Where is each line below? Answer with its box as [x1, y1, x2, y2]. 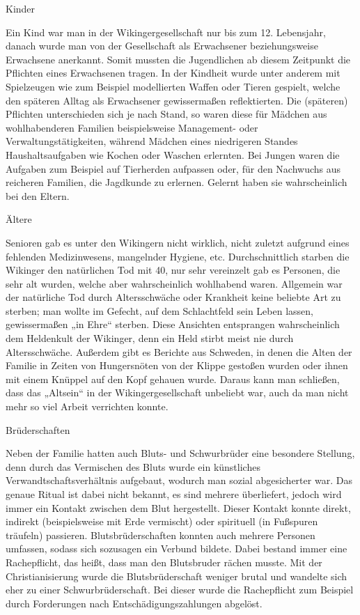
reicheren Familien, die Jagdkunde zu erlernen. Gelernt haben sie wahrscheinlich [6, 175, 347, 189]
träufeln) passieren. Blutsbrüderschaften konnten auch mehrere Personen [6, 527, 315, 542]
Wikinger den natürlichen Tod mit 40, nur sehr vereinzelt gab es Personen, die [6, 263, 341, 277]
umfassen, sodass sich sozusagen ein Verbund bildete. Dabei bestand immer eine [6, 541, 347, 556]
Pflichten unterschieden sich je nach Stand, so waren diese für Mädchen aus [6, 107, 327, 121]
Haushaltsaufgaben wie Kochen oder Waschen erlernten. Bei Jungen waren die [6, 147, 340, 162]
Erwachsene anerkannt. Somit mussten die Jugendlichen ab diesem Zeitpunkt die [6, 52, 351, 66]
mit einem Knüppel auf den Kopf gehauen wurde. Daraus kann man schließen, [6, 371, 340, 386]
